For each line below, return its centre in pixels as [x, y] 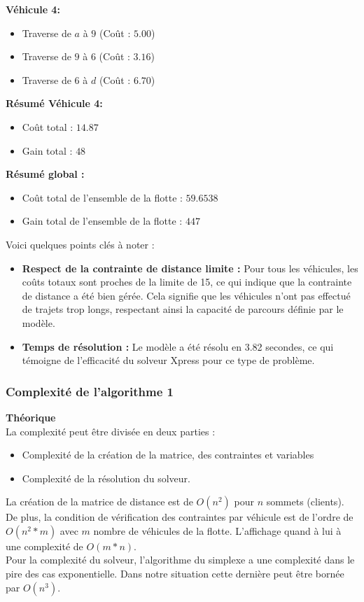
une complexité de [44, 546]
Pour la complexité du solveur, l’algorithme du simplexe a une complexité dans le [180, 560]
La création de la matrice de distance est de [99, 502]
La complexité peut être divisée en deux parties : [111, 431]
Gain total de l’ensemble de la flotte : [102, 221]
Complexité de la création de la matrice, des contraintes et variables [168, 455]
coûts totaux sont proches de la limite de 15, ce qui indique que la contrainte [187, 282]
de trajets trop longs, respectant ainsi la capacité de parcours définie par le [183, 309]
